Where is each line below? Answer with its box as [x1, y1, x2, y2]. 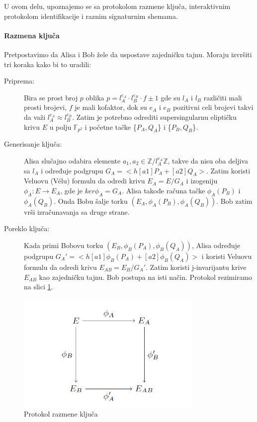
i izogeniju [186, 175, 218, 186]
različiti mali [203, 92, 242, 102]
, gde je [60, 185, 83, 195]
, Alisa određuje [191, 240, 240, 250]
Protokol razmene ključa [24, 409, 98, 419]
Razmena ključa [4, 30, 60, 40]
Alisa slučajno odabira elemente [24, 155, 121, 166]
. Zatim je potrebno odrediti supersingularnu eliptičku [72, 111, 237, 122]
